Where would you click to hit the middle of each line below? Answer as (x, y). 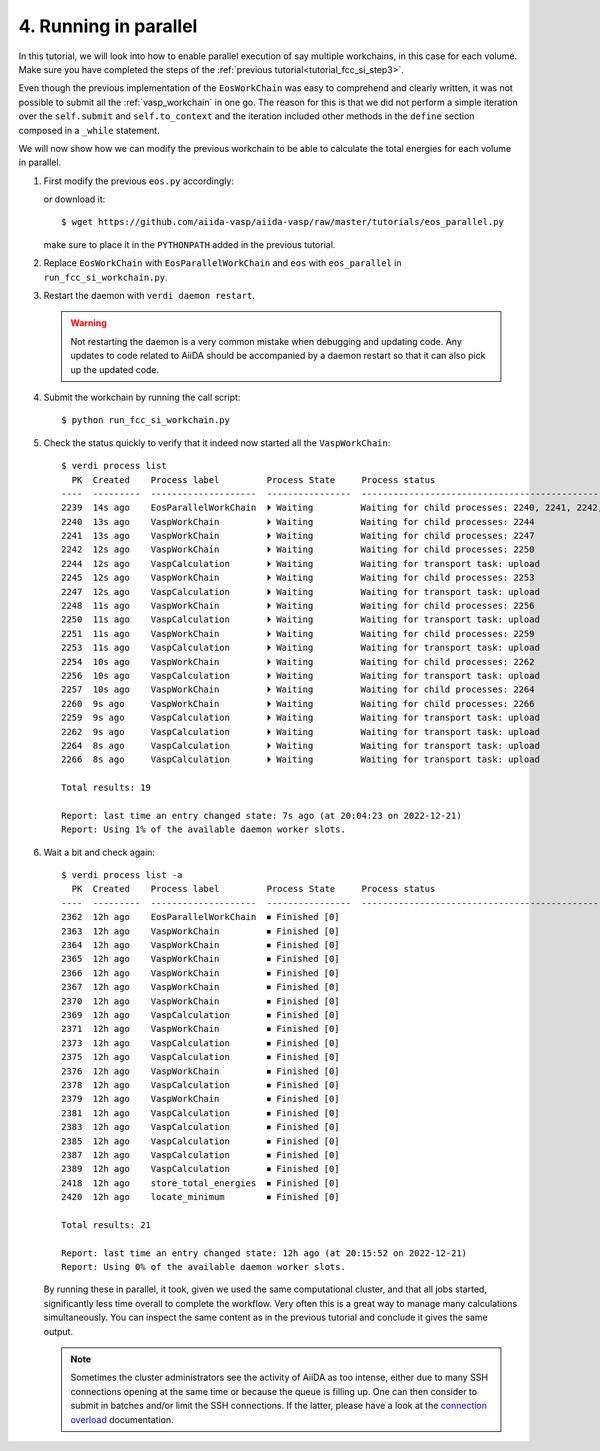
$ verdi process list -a (122, 875)
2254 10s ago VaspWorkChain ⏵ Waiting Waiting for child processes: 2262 (298, 661)
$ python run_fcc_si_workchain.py (145, 420)
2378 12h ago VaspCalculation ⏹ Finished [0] (200, 1084)
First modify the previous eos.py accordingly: (139, 181)
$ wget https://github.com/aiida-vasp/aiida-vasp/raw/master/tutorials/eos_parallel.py (283, 222)
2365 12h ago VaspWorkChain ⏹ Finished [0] (200, 959)
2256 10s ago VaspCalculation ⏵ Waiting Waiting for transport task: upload (300, 675)
